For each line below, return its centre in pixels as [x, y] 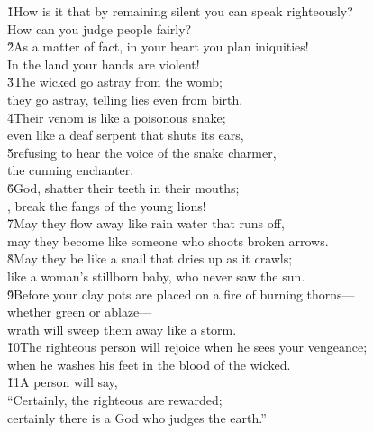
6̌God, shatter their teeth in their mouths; [123, 187]
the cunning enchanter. [71, 170]
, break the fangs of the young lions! [107, 205]
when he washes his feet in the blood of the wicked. [149, 364]
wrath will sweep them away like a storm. [122, 329]
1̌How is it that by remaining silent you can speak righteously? [180, 11]
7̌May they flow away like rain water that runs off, [146, 223]
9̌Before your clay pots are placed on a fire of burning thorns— [181, 294]
